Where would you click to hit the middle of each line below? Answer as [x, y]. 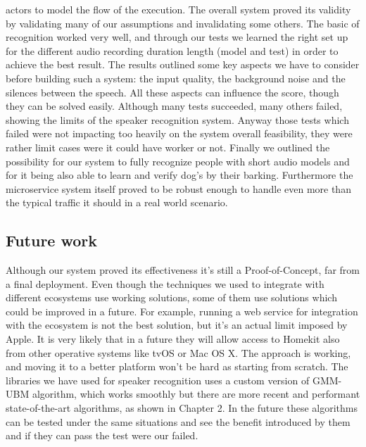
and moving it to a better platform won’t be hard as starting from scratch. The [177, 366]
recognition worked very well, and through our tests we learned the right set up [177, 37]
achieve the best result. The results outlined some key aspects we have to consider [183, 64]
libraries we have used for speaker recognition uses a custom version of [158, 380]
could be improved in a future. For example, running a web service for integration [182, 311]
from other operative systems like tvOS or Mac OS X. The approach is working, [178, 352]
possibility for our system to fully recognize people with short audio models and [178, 161]
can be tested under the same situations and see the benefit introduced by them [178, 421]
